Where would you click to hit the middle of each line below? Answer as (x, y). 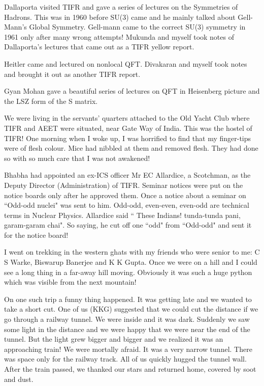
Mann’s (15, 27)
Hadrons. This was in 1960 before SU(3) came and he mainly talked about (120, 17)
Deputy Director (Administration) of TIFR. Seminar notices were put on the (124, 185)
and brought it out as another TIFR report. (72, 74)
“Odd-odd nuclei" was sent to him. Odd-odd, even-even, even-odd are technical (127, 205)
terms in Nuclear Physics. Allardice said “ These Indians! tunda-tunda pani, (122, 215)
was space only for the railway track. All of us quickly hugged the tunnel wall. (125, 359)
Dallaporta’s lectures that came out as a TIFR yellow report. (99, 47)
